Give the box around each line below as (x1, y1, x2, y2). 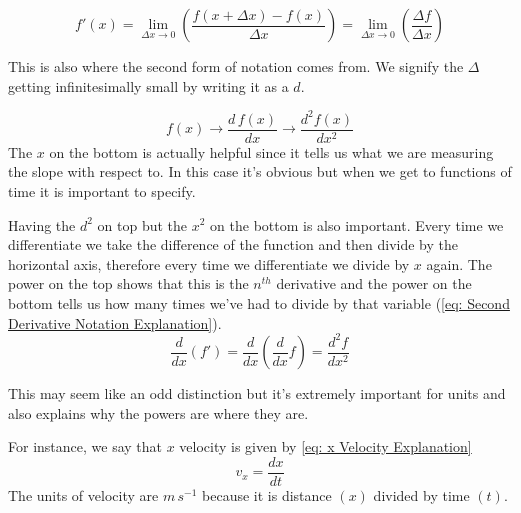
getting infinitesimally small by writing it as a (8, 75, 289, 96)
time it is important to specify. (8, 180, 196, 201)
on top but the (97, 214, 188, 235)
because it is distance (202, 484, 332, 505)
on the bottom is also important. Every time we (210, 214, 504, 235)
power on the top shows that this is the (8, 273, 249, 294)
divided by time (373, 484, 470, 505)
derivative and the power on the (276, 273, 472, 294)
